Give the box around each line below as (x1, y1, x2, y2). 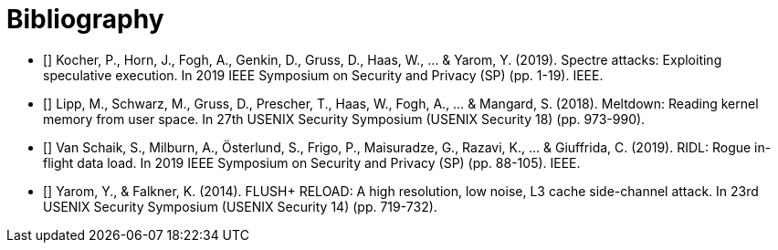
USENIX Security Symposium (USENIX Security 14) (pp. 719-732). (43, 198, 437, 214)
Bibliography (6, 4, 164, 35)
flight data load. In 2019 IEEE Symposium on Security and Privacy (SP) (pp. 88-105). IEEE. (43, 154, 581, 171)
